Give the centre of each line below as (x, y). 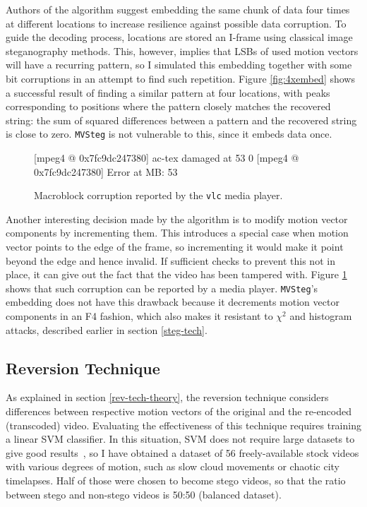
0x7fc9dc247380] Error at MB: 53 (106, 171)
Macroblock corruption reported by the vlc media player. (158, 195)
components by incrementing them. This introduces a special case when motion (177, 233)
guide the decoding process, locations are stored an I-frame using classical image (179, 37)
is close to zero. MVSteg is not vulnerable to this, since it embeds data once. (169, 134)
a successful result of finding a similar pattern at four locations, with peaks (168, 92)
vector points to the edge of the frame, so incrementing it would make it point (175, 247)
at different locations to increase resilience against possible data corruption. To (176, 23)
